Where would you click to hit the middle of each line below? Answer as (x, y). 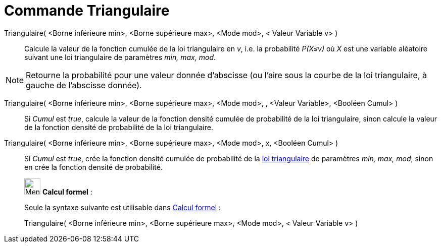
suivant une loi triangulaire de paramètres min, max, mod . (120, 57)
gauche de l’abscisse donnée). (84, 85)
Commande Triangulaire (87, 11)
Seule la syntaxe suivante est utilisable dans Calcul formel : (123, 207)
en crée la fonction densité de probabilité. (93, 167)
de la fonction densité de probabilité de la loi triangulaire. (119, 127)
